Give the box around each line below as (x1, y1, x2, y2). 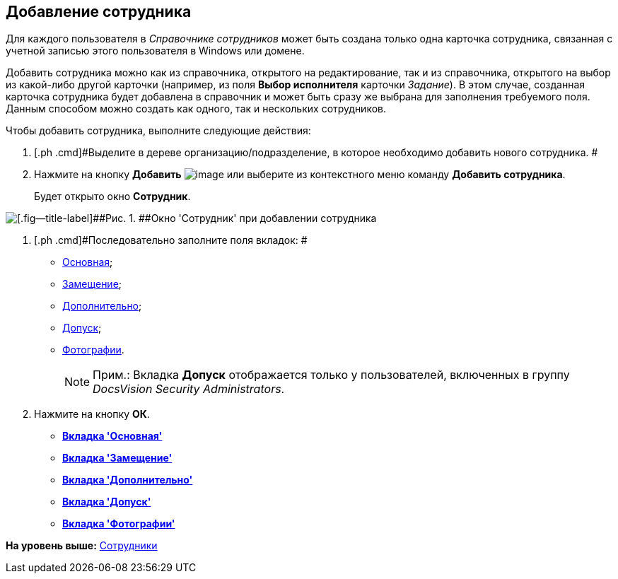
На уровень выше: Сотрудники (6, 539, 158, 552)
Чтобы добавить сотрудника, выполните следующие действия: (6, 124, 311, 137)
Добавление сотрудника (6, 3, 192, 21)
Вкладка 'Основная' (62, 430, 163, 443)
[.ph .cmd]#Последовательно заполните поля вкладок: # (34, 234, 308, 247)
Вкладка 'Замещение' (62, 452, 173, 464)
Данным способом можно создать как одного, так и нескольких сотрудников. (6, 103, 387, 115)
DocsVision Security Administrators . (93, 382, 285, 397)
